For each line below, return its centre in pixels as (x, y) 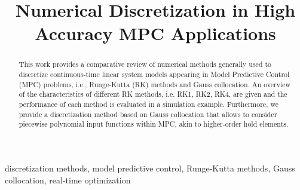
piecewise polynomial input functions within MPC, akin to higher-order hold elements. (154, 124)
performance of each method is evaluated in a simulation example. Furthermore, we (149, 104)
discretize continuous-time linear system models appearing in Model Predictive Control (154, 74)
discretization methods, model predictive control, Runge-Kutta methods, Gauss (150, 168)
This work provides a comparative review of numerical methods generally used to (145, 64)
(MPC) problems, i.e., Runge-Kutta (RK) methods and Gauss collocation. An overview (155, 84)
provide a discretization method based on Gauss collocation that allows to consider (148, 114)
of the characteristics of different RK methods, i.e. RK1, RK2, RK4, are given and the (153, 94)
